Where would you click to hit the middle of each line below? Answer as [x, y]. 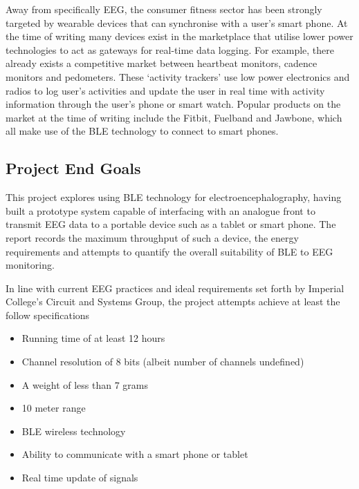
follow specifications [48, 315]
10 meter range [54, 408]
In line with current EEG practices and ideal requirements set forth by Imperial [175, 288]
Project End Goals [73, 168]
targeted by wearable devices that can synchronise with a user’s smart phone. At [177, 22]
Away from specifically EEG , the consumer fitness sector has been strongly [164, 9]
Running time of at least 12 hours [93, 338]
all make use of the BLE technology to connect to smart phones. [142, 131]
